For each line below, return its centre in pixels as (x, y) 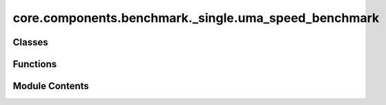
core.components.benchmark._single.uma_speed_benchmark (196, 18)
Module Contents (51, 86)
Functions (35, 64)
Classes (30, 42)
